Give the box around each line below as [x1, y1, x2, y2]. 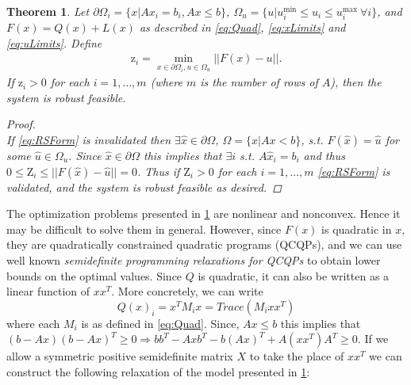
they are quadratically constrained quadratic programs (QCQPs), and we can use [6, 236, 402, 253]
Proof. [6, 116, 36, 132]
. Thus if [136, 162, 180, 179]
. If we [357, 330, 389, 347]
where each [6, 314, 60, 331]
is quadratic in [321, 220, 392, 237]
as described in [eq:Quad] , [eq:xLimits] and [139, 19, 346, 36]
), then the [330, 74, 382, 90]
